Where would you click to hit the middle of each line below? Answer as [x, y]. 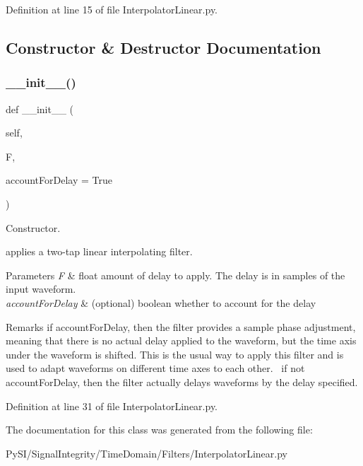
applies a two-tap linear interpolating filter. [99, 251]
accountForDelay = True [59, 180]
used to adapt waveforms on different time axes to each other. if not [155, 368]
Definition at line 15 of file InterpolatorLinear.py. [112, 9]
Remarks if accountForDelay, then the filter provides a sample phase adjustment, [181, 326]
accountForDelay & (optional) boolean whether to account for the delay [161, 302]
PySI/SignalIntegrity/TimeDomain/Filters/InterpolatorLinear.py [147, 453]
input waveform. [41, 289]
